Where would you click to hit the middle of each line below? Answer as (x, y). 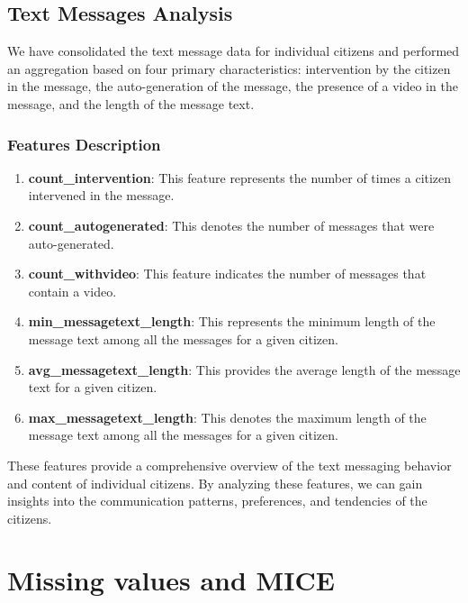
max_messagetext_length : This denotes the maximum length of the (227, 417)
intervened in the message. (101, 195)
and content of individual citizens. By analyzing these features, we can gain (215, 483)
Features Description (84, 144)
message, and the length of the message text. (131, 103)
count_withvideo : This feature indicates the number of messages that (227, 274)
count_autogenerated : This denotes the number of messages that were (231, 225)
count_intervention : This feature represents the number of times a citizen (240, 177)
